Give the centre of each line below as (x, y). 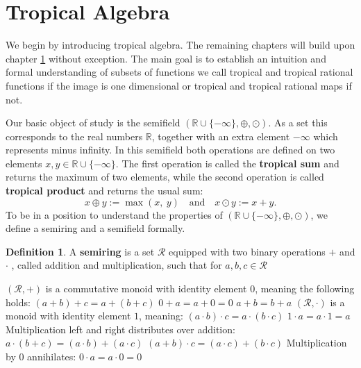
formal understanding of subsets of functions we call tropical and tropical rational (179, 72)
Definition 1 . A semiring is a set (80, 251)
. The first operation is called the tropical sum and (227, 163)
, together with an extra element (221, 136)
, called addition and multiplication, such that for (117, 265)
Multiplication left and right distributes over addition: (120, 329)
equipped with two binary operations (247, 251)
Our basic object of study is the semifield (93, 123)
